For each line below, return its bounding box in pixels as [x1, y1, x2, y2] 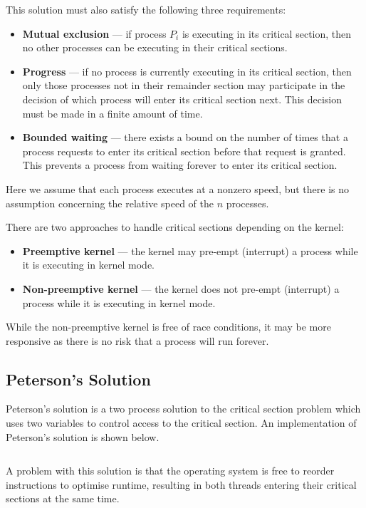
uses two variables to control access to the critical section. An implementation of [6, 415, 357, 430]
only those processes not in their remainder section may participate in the [22, 78, 345, 93]
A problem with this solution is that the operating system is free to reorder [6, 463, 335, 478]
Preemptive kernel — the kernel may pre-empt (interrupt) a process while [22, 243, 358, 258]
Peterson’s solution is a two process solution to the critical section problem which [6, 401, 361, 416]
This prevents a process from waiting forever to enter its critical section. [22, 157, 338, 172]
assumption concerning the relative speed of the [6, 195, 214, 210]
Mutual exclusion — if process [22, 26, 167, 41]
